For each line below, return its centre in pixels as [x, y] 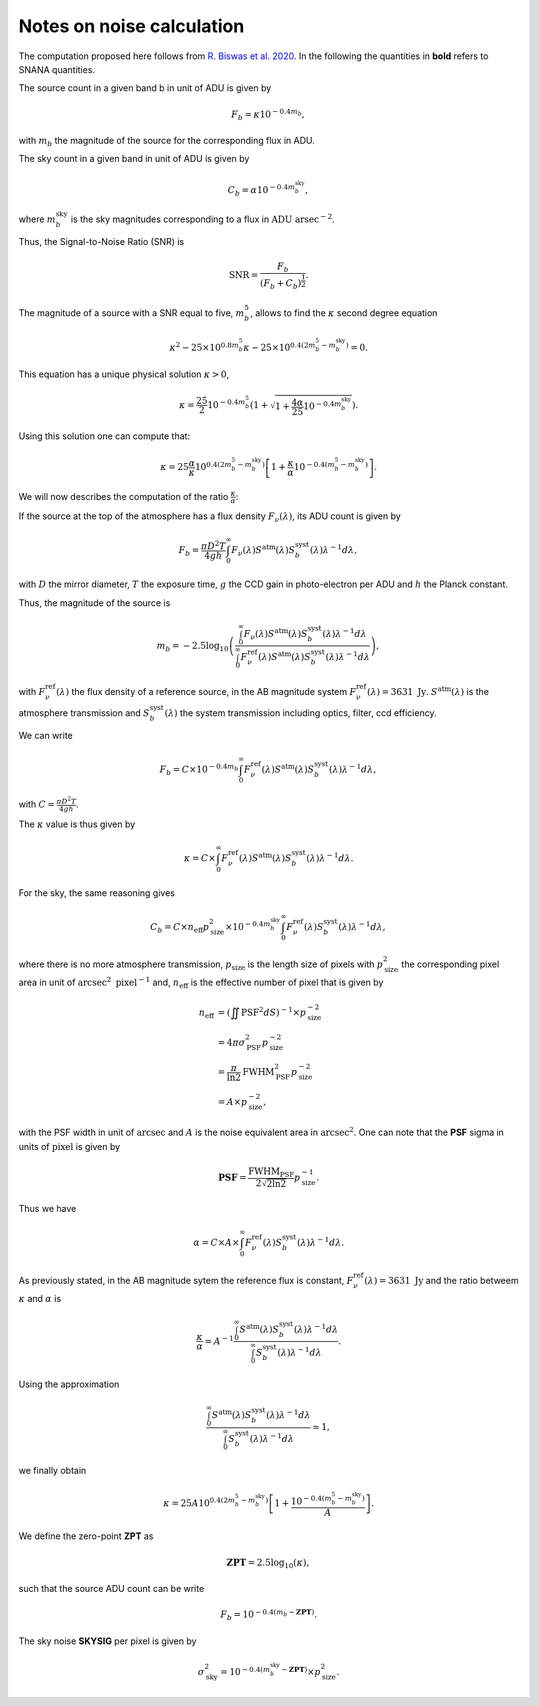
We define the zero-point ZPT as [86, 1536]
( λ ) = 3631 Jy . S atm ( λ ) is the [428, 691]
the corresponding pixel [450, 964]
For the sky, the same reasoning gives [96, 892]
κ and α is [40, 1298]
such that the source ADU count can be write [111, 1589]
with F [32, 692]
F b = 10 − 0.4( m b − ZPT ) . [269, 1614]
